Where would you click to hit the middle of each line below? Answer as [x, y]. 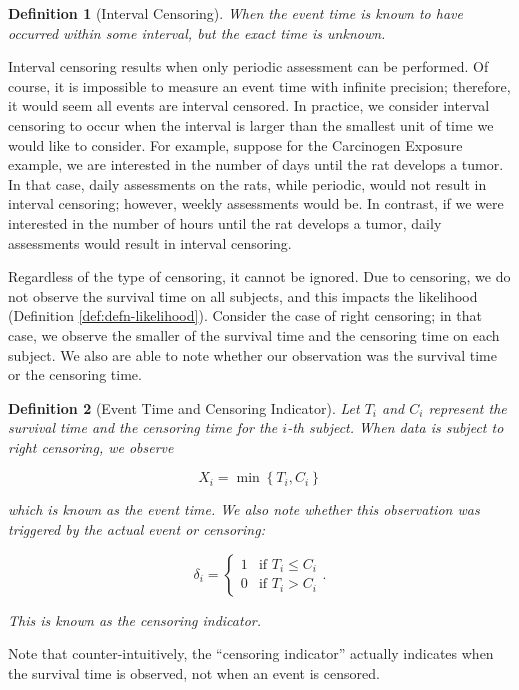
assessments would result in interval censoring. [150, 242]
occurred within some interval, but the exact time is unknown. [197, 32]
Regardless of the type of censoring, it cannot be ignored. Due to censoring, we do [259, 276]
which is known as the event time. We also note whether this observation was [244, 509]
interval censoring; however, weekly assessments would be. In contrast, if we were [256, 203]
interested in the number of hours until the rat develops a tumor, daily [225, 222]
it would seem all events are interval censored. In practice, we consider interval [249, 105]
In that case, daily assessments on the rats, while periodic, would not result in [247, 183]
